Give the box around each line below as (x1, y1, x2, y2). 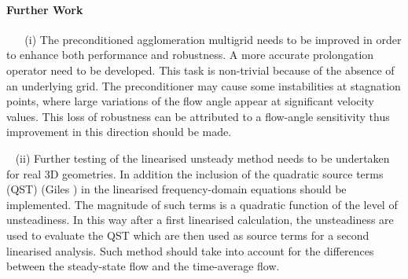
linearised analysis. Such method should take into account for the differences (6, 242, 374, 259)
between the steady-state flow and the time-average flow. (6, 258, 280, 274)
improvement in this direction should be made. (6, 123, 232, 140)
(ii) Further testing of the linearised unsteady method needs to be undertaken (15, 149, 390, 166)
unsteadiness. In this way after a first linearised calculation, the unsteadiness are (6, 211, 394, 228)
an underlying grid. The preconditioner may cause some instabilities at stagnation (6, 77, 401, 94)
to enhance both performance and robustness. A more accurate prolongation (6, 46, 374, 63)
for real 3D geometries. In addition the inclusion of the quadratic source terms (6, 165, 384, 182)
